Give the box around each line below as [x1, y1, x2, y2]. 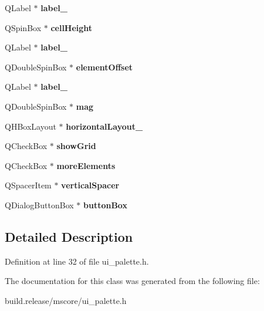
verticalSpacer [61, 179, 120, 191]
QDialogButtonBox [5, 198, 74, 211]
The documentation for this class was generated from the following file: [5, 275, 260, 287]
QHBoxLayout [5, 120, 56, 132]
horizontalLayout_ [66, 120, 143, 132]
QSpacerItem [5, 179, 52, 191]
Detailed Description [5, 227, 133, 245]
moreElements [56, 159, 116, 171]
